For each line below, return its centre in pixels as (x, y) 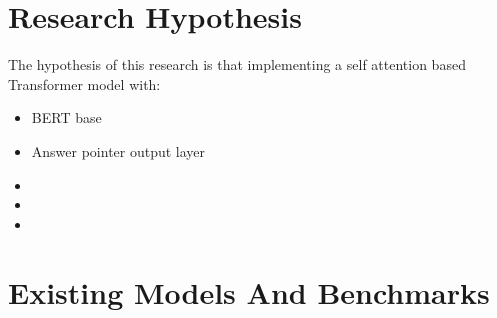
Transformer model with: (84, 83)
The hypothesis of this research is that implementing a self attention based (237, 64)
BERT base (66, 117)
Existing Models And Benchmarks (249, 292)
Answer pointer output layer (118, 150)
